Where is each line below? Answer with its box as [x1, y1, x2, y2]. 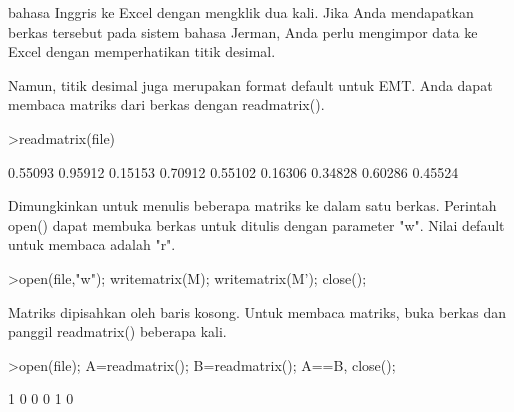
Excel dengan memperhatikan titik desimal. [8, 41, 276, 62]
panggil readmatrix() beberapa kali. [8, 321, 227, 342]
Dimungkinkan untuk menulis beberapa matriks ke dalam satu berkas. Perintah [8, 195, 497, 216]
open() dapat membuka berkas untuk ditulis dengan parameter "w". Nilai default [8, 214, 505, 235]
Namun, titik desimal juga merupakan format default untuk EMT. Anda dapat [8, 74, 493, 95]
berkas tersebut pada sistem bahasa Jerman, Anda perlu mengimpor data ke [8, 21, 478, 42]
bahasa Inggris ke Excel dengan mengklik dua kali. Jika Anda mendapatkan [8, 2, 474, 22]
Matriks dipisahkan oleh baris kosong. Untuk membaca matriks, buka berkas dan [8, 301, 507, 322]
